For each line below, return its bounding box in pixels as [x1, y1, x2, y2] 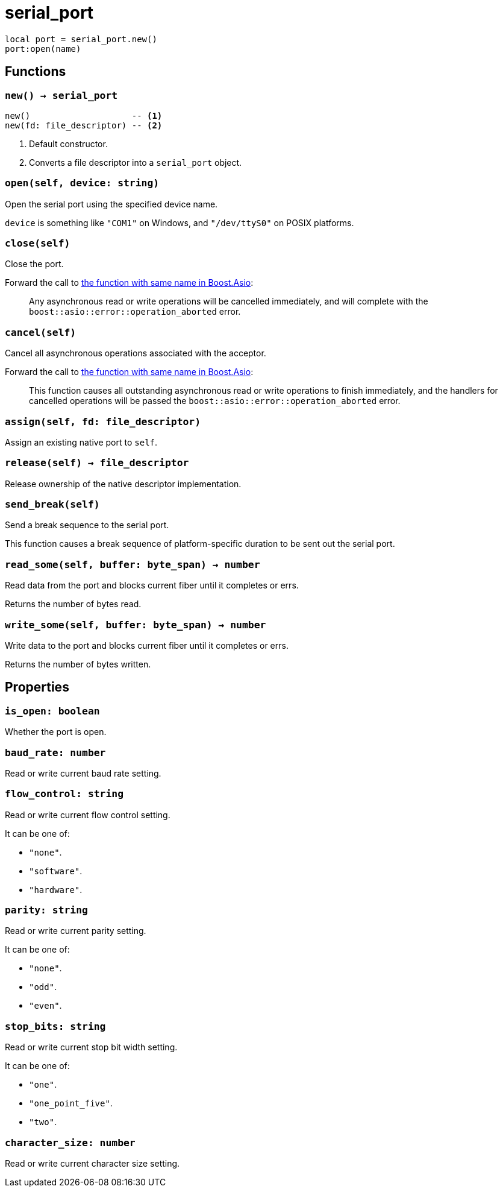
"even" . [29, 1000, 62, 1011]
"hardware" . [29, 884, 83, 895]
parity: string [5, 904, 88, 916]
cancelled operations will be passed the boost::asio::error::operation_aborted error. [29, 396, 401, 406]
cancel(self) [5, 326, 77, 338]
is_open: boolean [5, 705, 100, 717]
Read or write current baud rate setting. [5, 768, 161, 778]
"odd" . [29, 982, 57, 992]
